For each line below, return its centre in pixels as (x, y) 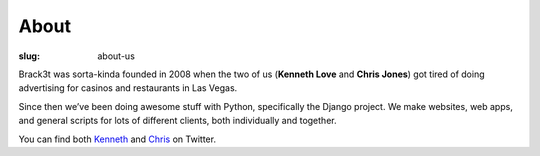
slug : (29, 56)
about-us (116, 56)
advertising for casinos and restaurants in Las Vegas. (128, 88)
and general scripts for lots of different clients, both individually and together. (177, 121)
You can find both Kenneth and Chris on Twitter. (117, 139)
